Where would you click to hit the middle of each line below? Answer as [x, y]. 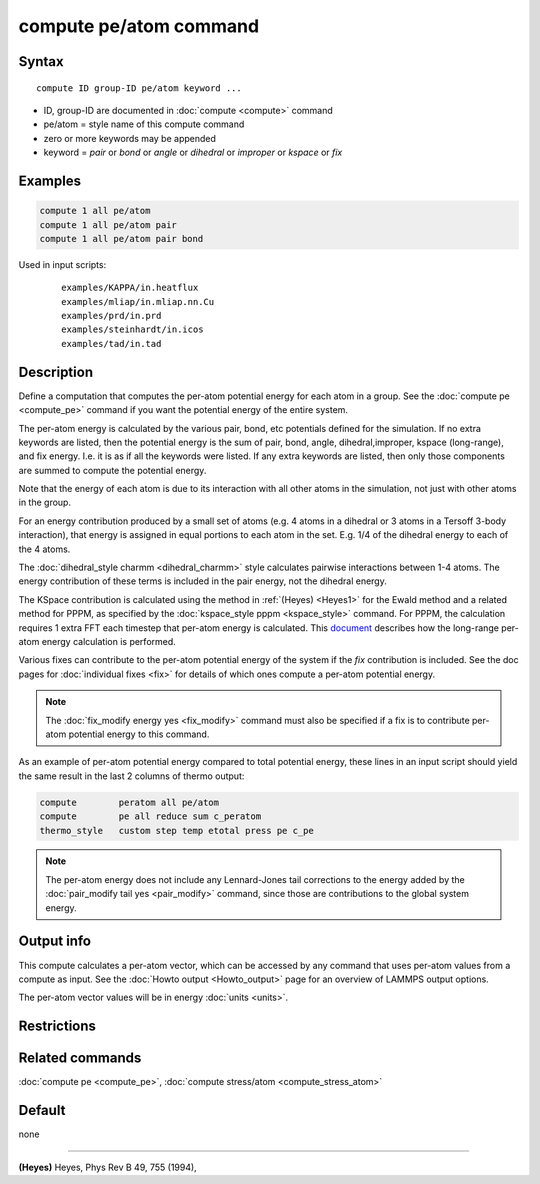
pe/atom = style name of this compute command [144, 124]
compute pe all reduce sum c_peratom [150, 816]
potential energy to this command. [139, 734]
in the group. [45, 502]
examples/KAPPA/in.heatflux [130, 288]
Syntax [41, 61]
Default [42, 1110]
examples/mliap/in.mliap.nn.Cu [138, 301]
